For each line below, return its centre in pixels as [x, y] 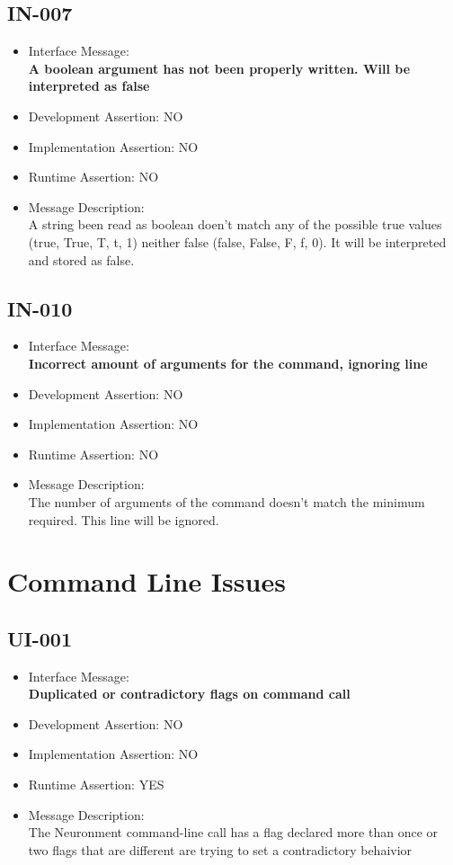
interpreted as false [89, 86]
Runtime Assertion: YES [96, 785]
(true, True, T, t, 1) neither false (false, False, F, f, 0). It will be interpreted [237, 241]
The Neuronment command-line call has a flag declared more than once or [233, 832]
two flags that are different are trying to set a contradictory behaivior [220, 849]
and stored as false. [81, 259]
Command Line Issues [147, 581]
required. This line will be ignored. [124, 519]
